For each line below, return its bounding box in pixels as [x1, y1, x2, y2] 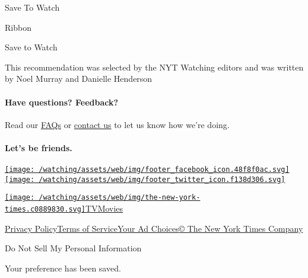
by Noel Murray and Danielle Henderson [5, 72, 153, 85]
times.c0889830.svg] [5, 205, 86, 214]
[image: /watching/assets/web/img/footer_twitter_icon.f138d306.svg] [5, 175, 285, 184]
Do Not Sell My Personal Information [5, 242, 142, 254]
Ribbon [5, 21, 31, 33]
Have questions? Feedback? [5, 95, 119, 108]
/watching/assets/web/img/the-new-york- [39, 193, 201, 202]
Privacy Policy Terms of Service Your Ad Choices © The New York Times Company [5, 222, 303, 234]
